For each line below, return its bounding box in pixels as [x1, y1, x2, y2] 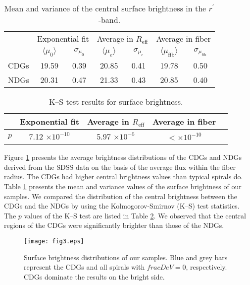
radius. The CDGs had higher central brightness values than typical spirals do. [4, 171, 243, 182]
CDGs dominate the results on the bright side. [24, 271, 165, 282]
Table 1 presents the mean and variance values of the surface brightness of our [4, 181, 242, 191]
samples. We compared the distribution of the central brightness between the [4, 191, 238, 201]
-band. [98, 14, 121, 25]
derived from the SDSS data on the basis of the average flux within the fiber [4, 161, 236, 172]
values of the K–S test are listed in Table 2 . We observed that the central [24, 210, 246, 220]
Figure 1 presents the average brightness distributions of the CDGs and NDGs [4, 152, 242, 162]
